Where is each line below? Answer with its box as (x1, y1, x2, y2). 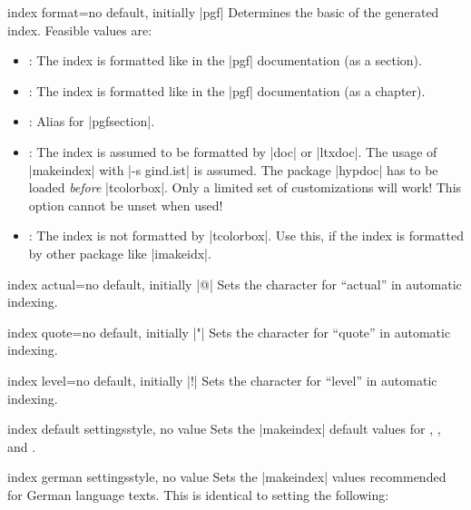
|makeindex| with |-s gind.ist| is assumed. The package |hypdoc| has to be (28, 160, 438, 179)
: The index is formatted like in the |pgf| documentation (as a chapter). (28, 81, 426, 100)
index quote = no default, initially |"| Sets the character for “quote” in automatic (7, 322, 451, 341)
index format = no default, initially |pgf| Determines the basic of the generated (7, 3, 439, 21)
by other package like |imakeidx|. (28, 243, 211, 262)
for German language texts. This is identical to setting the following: (7, 485, 389, 504)
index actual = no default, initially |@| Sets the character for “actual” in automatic (7, 274, 462, 293)
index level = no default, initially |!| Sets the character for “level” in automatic (7, 370, 437, 389)
